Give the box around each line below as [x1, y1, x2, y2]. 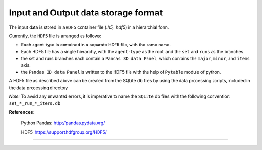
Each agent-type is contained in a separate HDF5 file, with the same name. [21, 42, 171, 48]
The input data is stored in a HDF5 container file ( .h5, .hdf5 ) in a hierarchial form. [9, 24, 169, 30]
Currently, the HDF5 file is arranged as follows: [9, 33, 102, 39]
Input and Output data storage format [9, 7, 163, 18]
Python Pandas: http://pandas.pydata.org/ [21, 120, 105, 126]
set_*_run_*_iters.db [9, 101, 61, 106]
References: [9, 109, 34, 115]
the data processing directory [9, 85, 68, 90]
